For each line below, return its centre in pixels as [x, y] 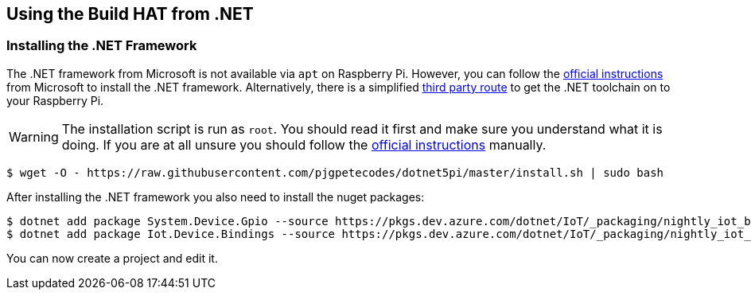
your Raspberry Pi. [55, 100]
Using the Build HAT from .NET [130, 14]
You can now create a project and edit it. [112, 258]
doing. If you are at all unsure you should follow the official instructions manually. [304, 144]
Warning [34, 136]
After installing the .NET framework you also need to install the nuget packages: [216, 197]
